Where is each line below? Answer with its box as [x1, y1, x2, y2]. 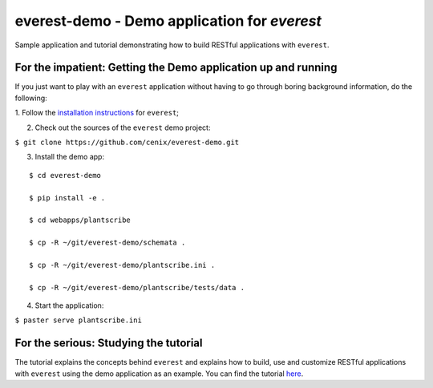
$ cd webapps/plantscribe [29, 216, 132, 224]
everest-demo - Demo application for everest [14, 12, 322, 30]
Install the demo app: [34, 152, 104, 162]
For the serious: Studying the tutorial [14, 337, 203, 350]
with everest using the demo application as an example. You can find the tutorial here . [14, 369, 304, 378]
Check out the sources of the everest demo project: [34, 123, 211, 132]
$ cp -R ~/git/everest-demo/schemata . [29, 238, 186, 248]
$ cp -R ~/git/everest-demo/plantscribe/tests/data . [29, 283, 245, 292]
